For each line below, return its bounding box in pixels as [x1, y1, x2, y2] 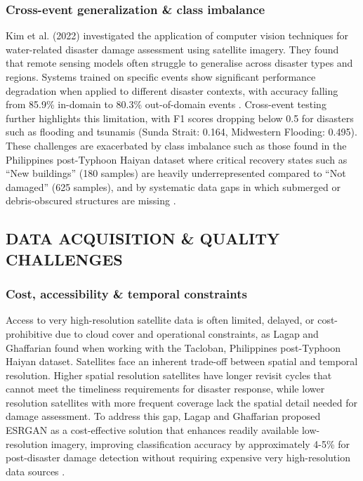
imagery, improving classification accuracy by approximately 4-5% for [51, 436, 350, 451]
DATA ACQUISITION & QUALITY [6, 228, 280, 249]
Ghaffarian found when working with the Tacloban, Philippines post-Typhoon [6, 340, 341, 355]
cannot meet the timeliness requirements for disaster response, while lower [6, 381, 325, 396]
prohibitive [6, 326, 53, 341]
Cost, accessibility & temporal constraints [6, 285, 247, 303]
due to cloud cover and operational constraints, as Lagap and [55, 326, 319, 341]
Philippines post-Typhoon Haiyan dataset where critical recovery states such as [6, 152, 348, 166]
